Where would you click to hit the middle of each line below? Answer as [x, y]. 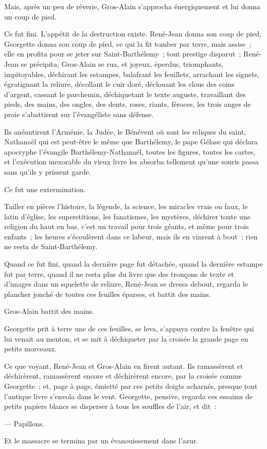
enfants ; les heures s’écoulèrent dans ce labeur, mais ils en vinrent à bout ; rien [131, 236]
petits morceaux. [31, 349]
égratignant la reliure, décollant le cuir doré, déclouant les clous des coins [120, 84]
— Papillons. [24, 423]
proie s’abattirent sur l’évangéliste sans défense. [79, 114]
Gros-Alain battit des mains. [49, 311]
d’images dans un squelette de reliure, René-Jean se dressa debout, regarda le [126, 284]
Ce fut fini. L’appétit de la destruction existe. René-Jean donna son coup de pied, [133, 34]
